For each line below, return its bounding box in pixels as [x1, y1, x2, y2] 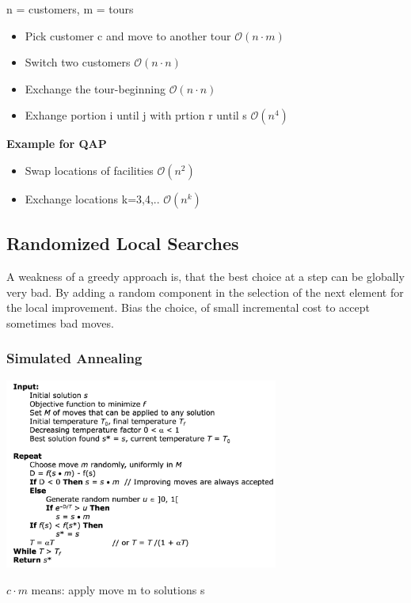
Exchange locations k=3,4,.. [25, 190, 160, 207]
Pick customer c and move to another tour [25, 27, 231, 44]
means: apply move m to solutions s [31, 581, 205, 597]
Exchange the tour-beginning [25, 80, 166, 97]
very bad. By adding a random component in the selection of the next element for [6, 283, 404, 300]
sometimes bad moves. [6, 314, 114, 331]
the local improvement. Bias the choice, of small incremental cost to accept [6, 299, 370, 316]
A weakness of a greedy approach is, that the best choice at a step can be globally [6, 268, 405, 285]
